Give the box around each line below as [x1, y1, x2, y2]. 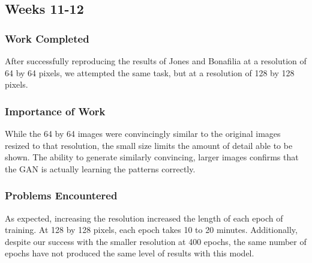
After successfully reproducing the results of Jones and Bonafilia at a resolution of [5, 55, 307, 67]
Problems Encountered [5, 188, 118, 203]
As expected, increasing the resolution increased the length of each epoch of [5, 211, 283, 224]
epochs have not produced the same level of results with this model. [5, 247, 254, 259]
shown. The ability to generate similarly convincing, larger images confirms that [5, 151, 299, 163]
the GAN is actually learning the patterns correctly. [5, 162, 196, 175]
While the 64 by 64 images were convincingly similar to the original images [5, 127, 281, 139]
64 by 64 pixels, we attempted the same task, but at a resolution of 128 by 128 [5, 66, 295, 79]
